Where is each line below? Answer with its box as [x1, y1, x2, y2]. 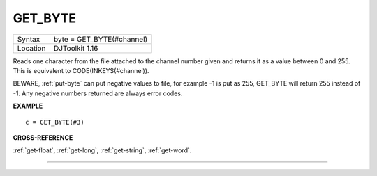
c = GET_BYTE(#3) [25, 118, 84, 126]
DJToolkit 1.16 [53, 43, 98, 53]
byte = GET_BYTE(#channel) [53, 34, 148, 44]
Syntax [17, 34, 40, 44]
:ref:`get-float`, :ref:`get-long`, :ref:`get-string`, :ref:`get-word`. [13, 146, 192, 154]
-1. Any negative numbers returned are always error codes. [13, 89, 183, 97]
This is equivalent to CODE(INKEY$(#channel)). [13, 66, 149, 74]
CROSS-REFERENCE [13, 133, 73, 142]
